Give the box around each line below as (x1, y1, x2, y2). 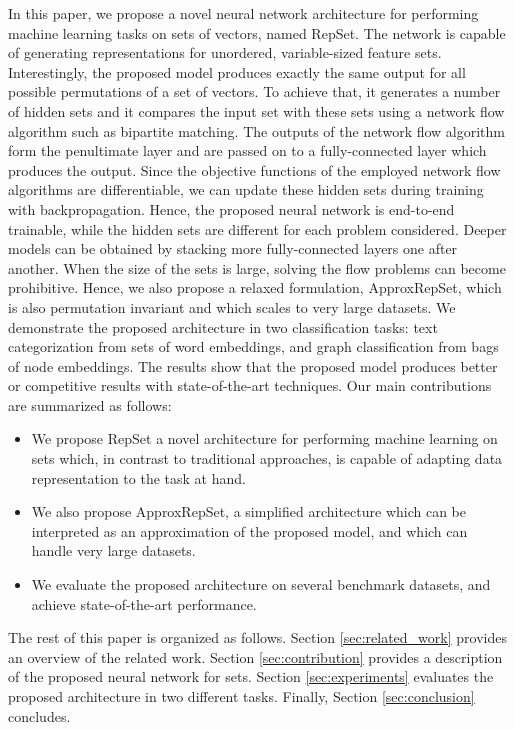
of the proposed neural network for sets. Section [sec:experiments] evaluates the (8, 666, 494, 687)
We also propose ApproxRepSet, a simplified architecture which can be (31, 501, 466, 522)
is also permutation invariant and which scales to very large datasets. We (8, 296, 456, 317)
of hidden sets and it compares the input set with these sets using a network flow (8, 100, 505, 121)
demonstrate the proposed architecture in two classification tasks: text (8, 316, 438, 337)
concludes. (8, 705, 71, 726)
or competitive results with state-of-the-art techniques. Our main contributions (8, 375, 492, 396)
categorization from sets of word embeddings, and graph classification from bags (8, 336, 499, 357)
